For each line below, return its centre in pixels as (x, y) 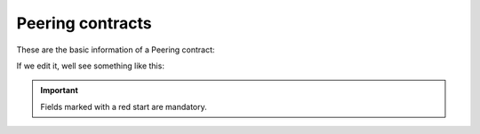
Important (60, 91)
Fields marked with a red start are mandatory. (124, 106)
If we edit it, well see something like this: (90, 66)
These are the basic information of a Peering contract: (116, 50)
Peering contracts (84, 23)
